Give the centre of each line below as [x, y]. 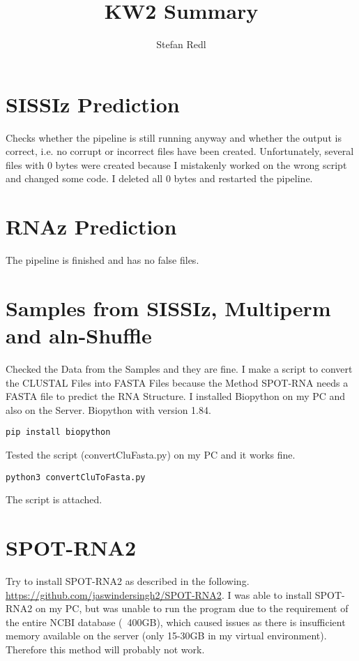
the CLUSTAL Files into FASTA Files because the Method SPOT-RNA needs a [177, 382]
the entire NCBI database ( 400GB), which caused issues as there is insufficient [176, 622]
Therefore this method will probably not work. [105, 649]
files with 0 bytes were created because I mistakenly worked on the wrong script [176, 164]
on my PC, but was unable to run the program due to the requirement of [192, 608]
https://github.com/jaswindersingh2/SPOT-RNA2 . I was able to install [159, 594]
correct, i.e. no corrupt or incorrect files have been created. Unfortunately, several [180, 151]
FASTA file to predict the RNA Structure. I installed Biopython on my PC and [176, 396]
